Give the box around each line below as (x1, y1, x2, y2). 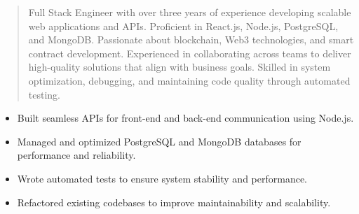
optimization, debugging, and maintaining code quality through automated (28, 73, 351, 87)
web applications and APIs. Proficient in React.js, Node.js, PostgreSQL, (28, 18, 339, 33)
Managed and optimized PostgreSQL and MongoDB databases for (17, 134, 302, 148)
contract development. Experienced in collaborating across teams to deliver (28, 45, 351, 60)
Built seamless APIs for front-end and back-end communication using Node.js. (17, 110, 354, 125)
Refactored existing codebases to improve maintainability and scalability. (17, 194, 331, 209)
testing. (28, 87, 60, 101)
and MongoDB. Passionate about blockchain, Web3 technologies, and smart (28, 32, 354, 47)
